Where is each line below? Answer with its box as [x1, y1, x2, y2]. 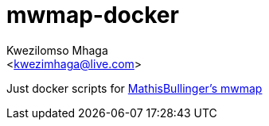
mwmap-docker [6, 2, 179, 29]
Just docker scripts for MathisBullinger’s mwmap [6, 81, 263, 95]
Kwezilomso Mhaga [6, 43, 108, 57]
